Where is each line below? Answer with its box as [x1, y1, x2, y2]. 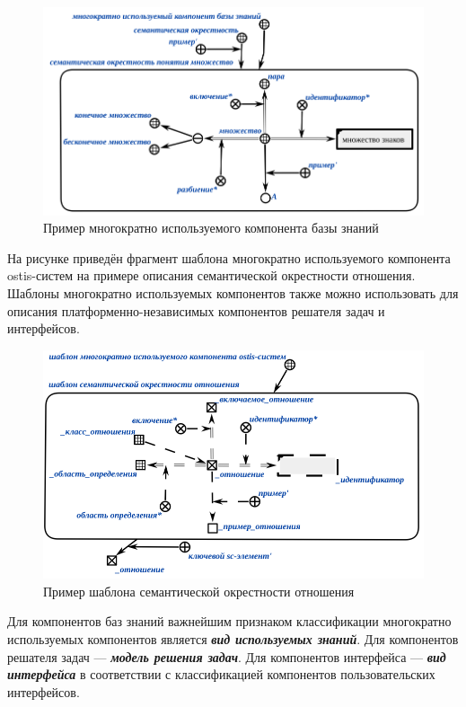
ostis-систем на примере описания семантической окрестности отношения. [7, 266, 416, 285]
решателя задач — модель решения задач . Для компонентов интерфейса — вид [7, 647, 446, 666]
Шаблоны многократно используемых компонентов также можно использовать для [7, 283, 459, 302]
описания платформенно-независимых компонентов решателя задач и [7, 301, 385, 320]
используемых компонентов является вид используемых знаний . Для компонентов [7, 630, 459, 649]
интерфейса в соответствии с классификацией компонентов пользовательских [7, 665, 435, 684]
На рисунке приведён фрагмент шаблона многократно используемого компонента [7, 248, 451, 267]
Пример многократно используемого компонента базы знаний [43, 218, 379, 237]
